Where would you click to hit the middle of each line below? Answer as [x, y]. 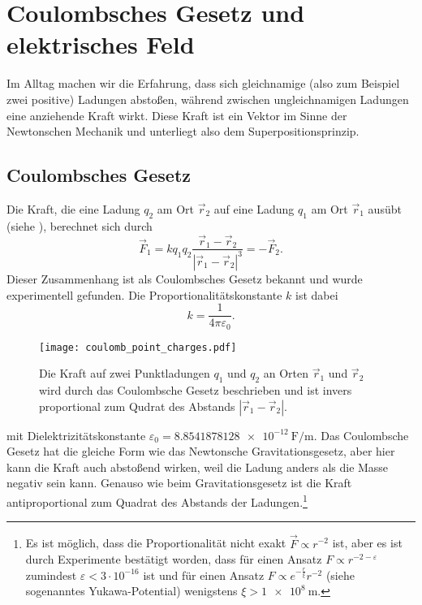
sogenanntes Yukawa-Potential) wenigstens [131, 591]
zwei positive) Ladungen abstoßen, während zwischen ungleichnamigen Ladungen [208, 99]
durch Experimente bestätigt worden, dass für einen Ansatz [174, 559]
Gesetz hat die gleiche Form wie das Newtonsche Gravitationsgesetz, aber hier [201, 451]
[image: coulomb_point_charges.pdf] [138, 347]
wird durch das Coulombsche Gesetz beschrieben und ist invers [196, 390]
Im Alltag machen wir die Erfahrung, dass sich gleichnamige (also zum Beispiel [203, 83]
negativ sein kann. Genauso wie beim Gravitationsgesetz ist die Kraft [179, 483]
